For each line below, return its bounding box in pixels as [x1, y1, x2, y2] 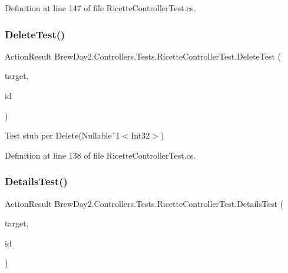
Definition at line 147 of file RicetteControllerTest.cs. [5, 2, 196, 14]
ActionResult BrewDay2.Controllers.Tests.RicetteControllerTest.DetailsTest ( [5, 197, 284, 209]
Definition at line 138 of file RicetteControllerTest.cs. [5, 149, 196, 161]
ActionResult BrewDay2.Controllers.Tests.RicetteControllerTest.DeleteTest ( [5, 50, 282, 62]
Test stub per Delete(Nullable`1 [5, 129, 120, 142]
